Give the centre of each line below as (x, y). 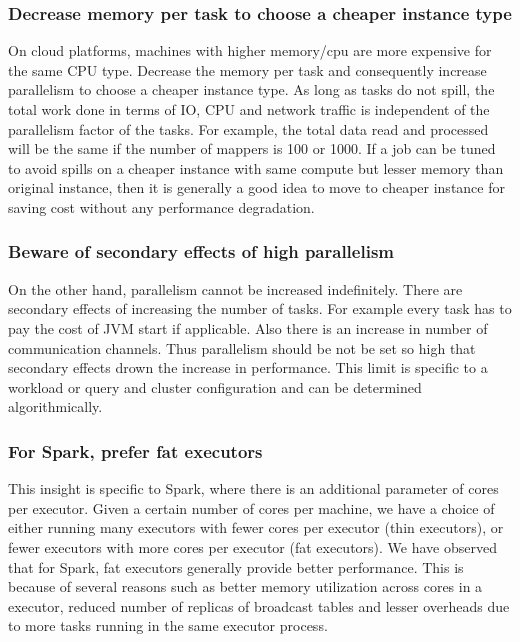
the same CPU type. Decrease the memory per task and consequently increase (247, 69)
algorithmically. (55, 406)
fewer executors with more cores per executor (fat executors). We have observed (252, 546)
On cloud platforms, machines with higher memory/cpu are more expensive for (250, 50)
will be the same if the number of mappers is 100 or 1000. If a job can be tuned (252, 148)
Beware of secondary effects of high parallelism (201, 251)
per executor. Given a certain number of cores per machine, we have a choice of (251, 507)
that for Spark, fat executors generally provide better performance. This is (236, 566)
